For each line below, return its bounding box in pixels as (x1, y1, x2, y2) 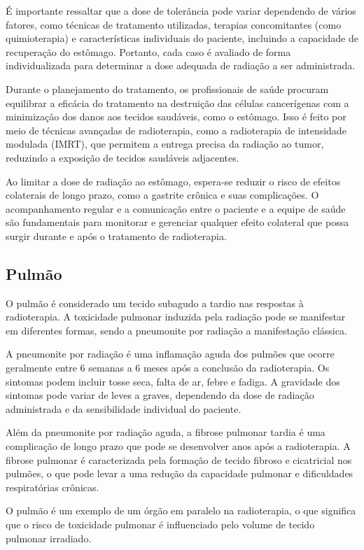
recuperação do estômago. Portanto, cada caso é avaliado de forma (6, 44, 291, 59)
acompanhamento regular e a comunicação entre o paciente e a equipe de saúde (6, 201, 346, 216)
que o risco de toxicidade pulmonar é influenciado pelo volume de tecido (6, 517, 315, 532)
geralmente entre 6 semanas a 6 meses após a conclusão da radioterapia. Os (6, 360, 330, 375)
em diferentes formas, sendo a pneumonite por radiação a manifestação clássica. (6, 323, 347, 337)
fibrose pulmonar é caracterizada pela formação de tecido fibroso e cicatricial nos (6, 452, 352, 467)
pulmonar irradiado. (6, 530, 92, 545)
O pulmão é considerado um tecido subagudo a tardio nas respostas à (6, 295, 304, 310)
